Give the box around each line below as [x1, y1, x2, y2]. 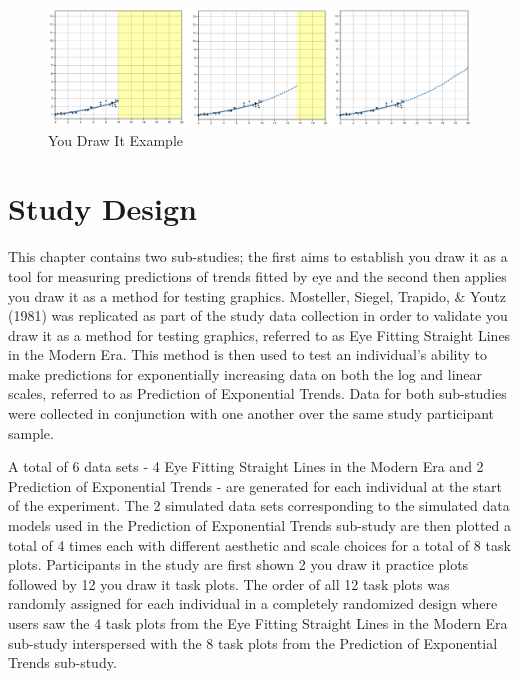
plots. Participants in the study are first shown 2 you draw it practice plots [8, 554, 469, 575]
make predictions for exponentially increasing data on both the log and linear [8, 363, 483, 384]
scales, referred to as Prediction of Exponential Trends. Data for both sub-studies [8, 383, 507, 404]
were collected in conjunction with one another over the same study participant [8, 403, 495, 424]
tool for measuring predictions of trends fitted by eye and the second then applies [8, 265, 507, 286]
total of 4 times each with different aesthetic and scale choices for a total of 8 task [8, 534, 511, 555]
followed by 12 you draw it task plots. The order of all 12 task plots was [8, 573, 450, 594]
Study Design [8, 188, 198, 229]
